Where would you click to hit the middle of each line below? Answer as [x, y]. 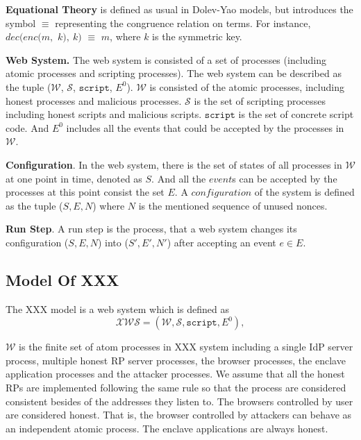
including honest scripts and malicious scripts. [104, 114]
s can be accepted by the [285, 178]
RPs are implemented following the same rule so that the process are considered [176, 388]
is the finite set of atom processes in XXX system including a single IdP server [186, 347]
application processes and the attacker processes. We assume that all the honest [175, 374]
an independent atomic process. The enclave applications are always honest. [167, 428]
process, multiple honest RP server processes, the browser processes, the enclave [176, 360]
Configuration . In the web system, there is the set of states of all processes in [174, 164]
